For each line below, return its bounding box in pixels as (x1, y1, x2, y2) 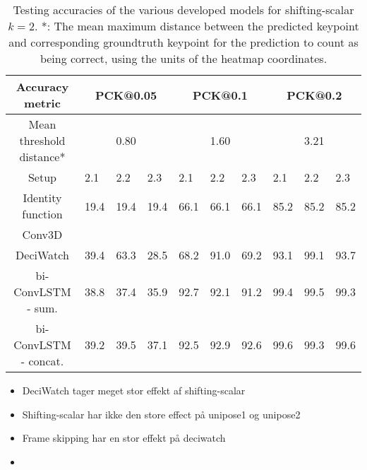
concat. (28, 353, 64, 369)
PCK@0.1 (192, 86, 248, 103)
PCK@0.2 (287, 86, 342, 103)
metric (24, 95, 61, 111)
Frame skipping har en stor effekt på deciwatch (22, 430, 226, 445)
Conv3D (22, 226, 63, 242)
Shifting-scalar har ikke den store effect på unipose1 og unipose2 (22, 406, 301, 421)
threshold (19, 132, 66, 148)
